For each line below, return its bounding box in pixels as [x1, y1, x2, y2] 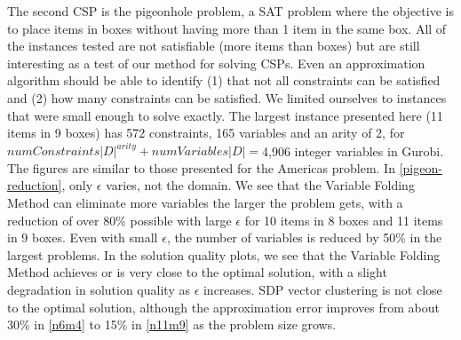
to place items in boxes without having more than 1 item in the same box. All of [7, 19, 447, 37]
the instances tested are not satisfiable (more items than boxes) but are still [7, 36, 420, 55]
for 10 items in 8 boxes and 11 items [244, 210, 443, 229]
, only [61, 176, 93, 194]
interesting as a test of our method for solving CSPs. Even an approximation [7, 53, 425, 72]
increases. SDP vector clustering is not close [203, 281, 442, 298]
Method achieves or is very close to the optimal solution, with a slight [7, 263, 387, 281]
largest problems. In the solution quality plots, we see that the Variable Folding [7, 245, 441, 264]
